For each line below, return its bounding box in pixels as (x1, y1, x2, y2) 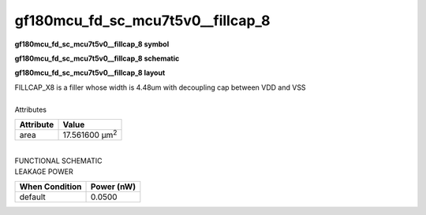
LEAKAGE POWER (14, 167, 74, 176)
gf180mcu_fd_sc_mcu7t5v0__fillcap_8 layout (14, 68, 166, 78)
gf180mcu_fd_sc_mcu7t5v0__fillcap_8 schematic (14, 54, 180, 63)
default (19, 191, 47, 202)
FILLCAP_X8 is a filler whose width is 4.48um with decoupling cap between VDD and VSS (14, 83, 307, 92)
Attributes (14, 105, 47, 114)
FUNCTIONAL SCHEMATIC (14, 156, 103, 165)
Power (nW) (91, 181, 136, 192)
